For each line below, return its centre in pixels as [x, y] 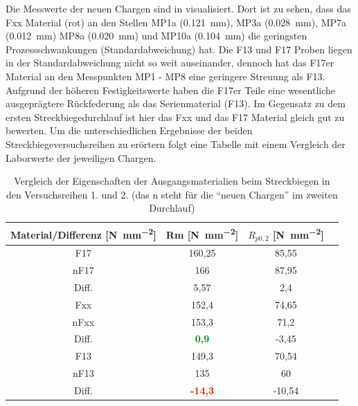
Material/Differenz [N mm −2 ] [83, 233]
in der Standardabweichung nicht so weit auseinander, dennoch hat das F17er [170, 63]
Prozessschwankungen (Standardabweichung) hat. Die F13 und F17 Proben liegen [179, 49]
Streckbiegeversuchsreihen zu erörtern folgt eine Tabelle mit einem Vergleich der [176, 144]
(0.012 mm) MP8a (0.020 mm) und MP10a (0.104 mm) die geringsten [156, 36]
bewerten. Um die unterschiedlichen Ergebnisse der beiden [129, 130]
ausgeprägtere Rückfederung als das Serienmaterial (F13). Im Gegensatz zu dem [176, 103]
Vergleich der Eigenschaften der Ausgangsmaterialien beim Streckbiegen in [172, 181]
